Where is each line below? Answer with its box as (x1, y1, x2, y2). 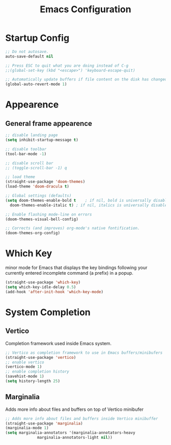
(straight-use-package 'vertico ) (5, 355, 76, 360)
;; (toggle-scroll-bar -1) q (5, 165, 67, 170)
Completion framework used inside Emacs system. (5, 340, 112, 346)
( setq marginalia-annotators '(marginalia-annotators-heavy (5, 430, 136, 435)
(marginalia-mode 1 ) (5, 426, 49, 431)
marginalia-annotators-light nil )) (37, 435, 113, 440)
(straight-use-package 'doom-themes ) (5, 179, 85, 185)
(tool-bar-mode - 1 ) (5, 151, 47, 156)
